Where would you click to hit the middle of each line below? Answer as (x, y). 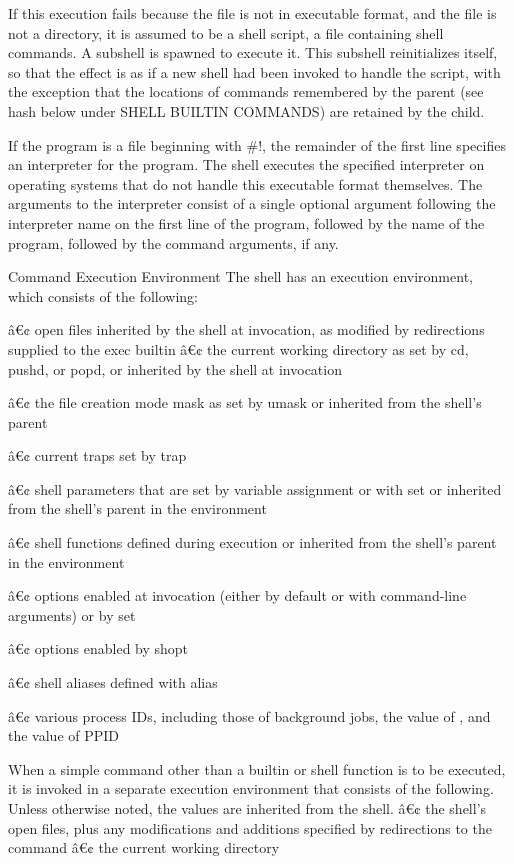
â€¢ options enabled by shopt (98, 648)
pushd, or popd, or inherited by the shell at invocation (175, 368)
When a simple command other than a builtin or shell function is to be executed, (257, 768)
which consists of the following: (103, 295)
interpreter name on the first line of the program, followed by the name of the (246, 222)
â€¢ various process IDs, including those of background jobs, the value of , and (249, 715)
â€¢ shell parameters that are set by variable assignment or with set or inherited (255, 488)
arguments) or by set (72, 614)
